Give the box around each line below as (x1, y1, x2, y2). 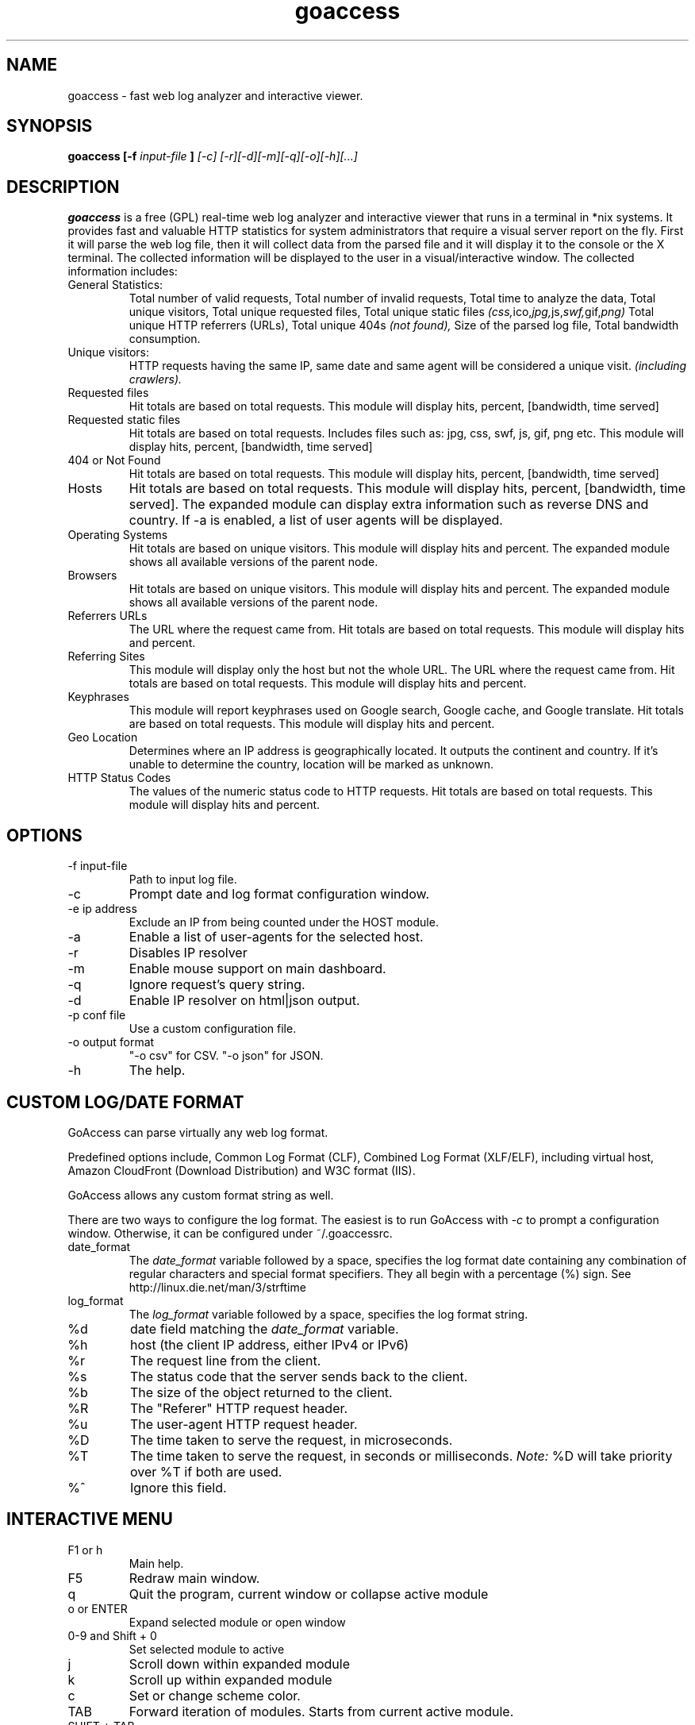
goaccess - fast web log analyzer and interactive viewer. (67, 88, 363, 102)
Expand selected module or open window (129, 1615, 346, 1629)
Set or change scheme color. (129, 1687, 301, 1704)
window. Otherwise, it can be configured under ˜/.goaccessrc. (67, 1226, 393, 1240)
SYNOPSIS (6, 116, 93, 137)
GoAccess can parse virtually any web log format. (67, 1125, 328, 1139)
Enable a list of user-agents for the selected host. (129, 929, 424, 945)
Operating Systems (67, 528, 168, 542)
